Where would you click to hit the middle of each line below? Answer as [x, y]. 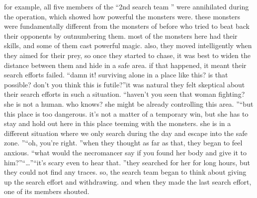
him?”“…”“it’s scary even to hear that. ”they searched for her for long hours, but [127, 162]
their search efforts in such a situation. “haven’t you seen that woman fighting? [125, 94]
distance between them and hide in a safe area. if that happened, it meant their [125, 65]
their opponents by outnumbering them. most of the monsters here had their [121, 35]
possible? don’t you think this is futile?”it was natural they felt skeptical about [125, 84]
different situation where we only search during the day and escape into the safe [126, 133]
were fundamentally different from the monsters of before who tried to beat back [127, 26]
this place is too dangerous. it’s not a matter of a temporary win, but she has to [126, 113]
